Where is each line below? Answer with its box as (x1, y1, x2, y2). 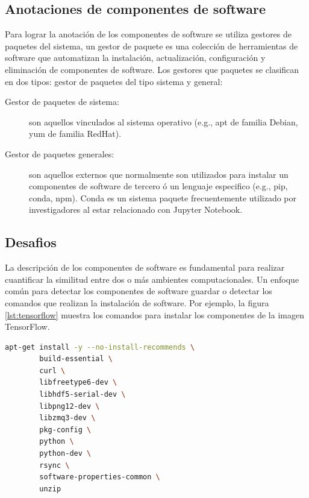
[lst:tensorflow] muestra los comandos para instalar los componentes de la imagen (5, 308, 304, 321)
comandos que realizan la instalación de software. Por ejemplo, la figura (5, 296, 269, 309)
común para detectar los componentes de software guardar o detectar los (5, 285, 272, 297)
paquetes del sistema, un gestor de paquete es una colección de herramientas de (5, 39, 298, 52)
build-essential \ (39, 355, 113, 364)
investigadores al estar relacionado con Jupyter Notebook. (29, 203, 243, 216)
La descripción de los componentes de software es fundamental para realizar (5, 261, 285, 274)
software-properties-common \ (39, 473, 160, 482)
